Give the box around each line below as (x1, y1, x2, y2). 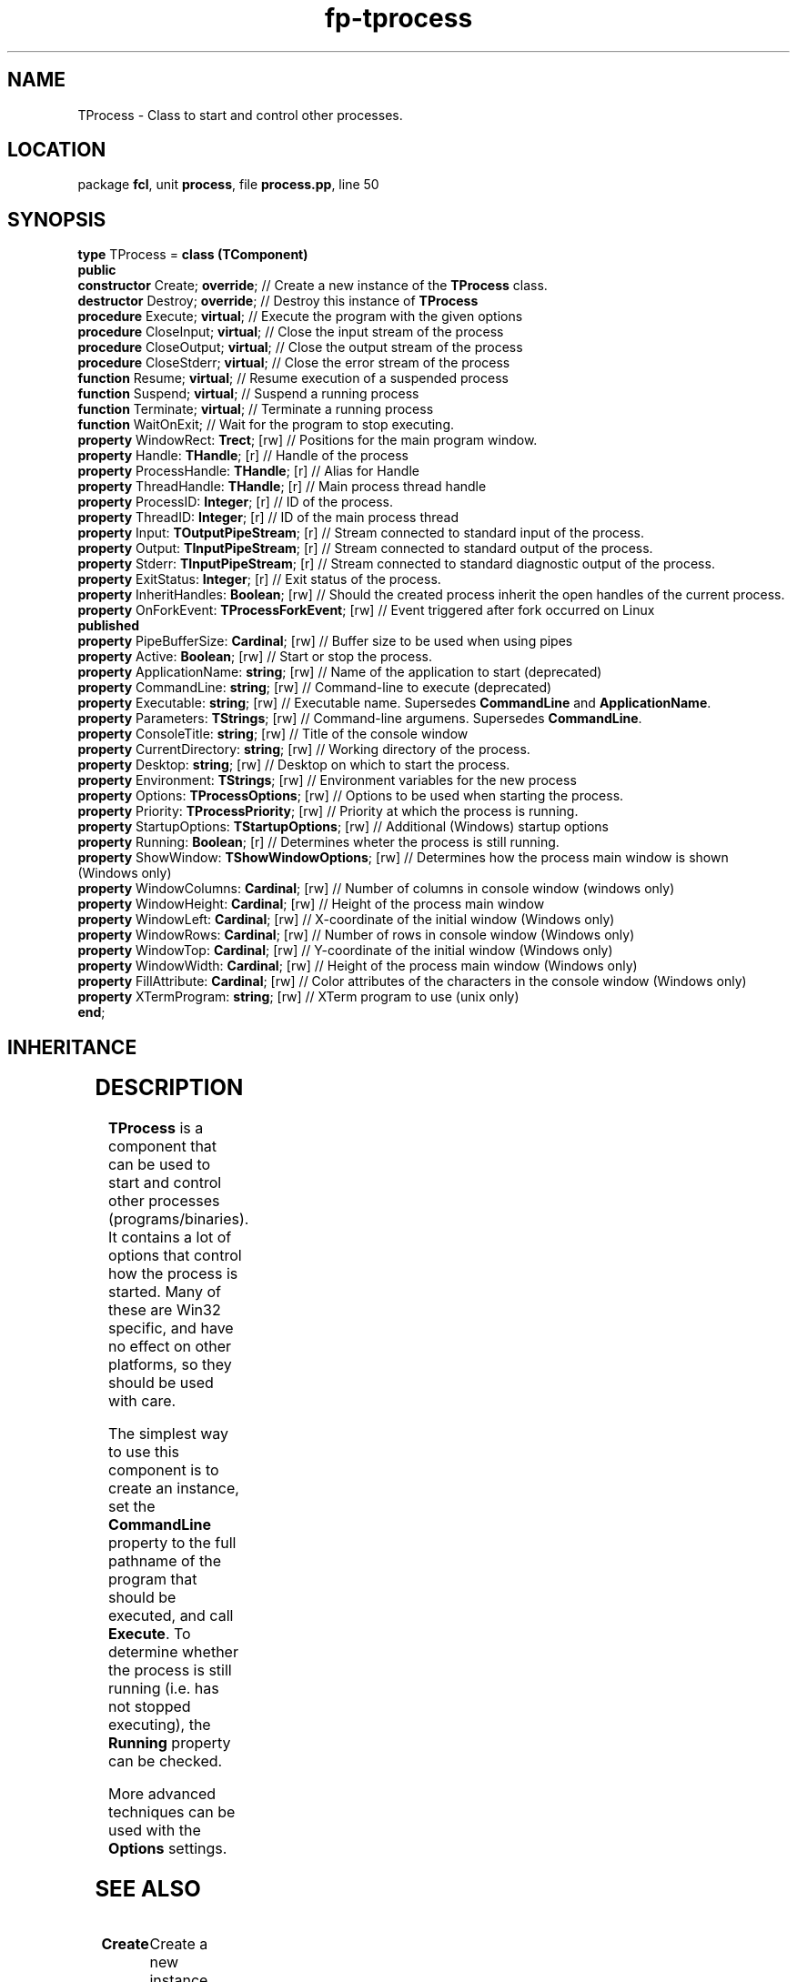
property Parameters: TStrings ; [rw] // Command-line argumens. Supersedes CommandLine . (77, 710, 642, 727)
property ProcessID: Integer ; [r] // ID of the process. (77, 494, 394, 510)
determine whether (108, 1643, 238, 1662)
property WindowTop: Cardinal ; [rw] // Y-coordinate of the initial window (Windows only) (77, 942, 613, 959)
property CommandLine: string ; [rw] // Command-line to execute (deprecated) (77, 679, 552, 696)
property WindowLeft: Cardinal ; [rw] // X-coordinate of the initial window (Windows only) (77, 911, 615, 928)
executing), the (108, 1715, 211, 1735)
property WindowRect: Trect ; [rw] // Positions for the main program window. (77, 432, 538, 448)
